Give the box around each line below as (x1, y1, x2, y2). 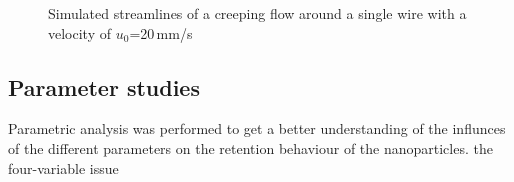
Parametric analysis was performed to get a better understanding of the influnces (8, 118, 506, 139)
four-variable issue (8, 157, 119, 178)
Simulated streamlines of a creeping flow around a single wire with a (48, 3, 467, 23)
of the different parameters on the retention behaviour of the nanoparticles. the (8, 137, 493, 158)
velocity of (48, 22, 111, 43)
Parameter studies (8, 71, 200, 102)
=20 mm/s (129, 22, 193, 43)
